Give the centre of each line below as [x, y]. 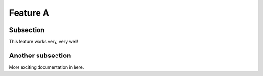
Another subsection [40, 55]
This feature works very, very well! [44, 42]
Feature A [29, 13]
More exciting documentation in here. [47, 67]
